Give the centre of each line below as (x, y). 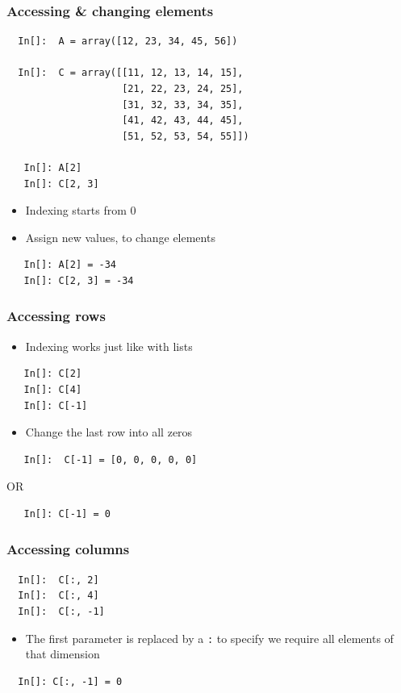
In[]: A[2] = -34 (70, 265)
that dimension (63, 654)
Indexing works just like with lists (109, 346)
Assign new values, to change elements (120, 237)
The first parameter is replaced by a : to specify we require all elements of (209, 638)
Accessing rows (56, 316)
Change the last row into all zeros (109, 432)
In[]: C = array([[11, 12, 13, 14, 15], (131, 73)
